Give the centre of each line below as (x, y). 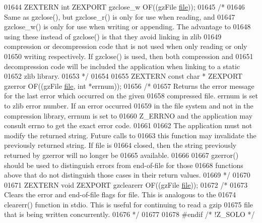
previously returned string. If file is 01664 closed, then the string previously (120, 145)
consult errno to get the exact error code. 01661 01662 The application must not (128, 125)
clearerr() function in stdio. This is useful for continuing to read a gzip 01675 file (129, 204)
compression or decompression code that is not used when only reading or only (126, 46)
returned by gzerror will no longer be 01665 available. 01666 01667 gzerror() (121, 155)
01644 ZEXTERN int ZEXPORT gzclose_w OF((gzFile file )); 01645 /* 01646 (124, 7)
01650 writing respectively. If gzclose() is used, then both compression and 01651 (129, 56)
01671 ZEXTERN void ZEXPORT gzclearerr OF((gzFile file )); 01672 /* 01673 (126, 184)
